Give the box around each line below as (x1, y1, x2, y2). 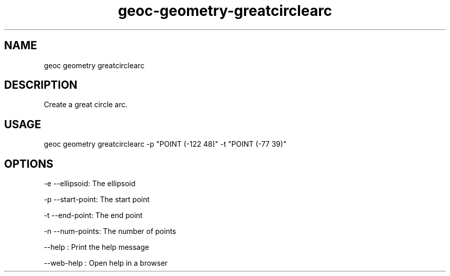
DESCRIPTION (4, 78, 78, 92)
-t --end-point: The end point (44, 211, 143, 220)
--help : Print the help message (44, 243, 149, 252)
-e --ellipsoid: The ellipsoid (44, 179, 136, 188)
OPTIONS (4, 157, 53, 170)
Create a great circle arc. (44, 100, 128, 109)
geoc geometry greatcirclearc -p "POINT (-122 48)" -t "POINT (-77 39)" (44, 140, 287, 149)
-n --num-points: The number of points (44, 227, 176, 236)
